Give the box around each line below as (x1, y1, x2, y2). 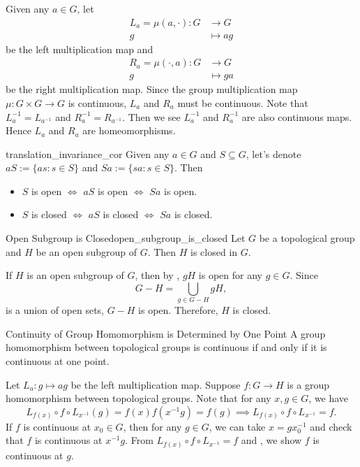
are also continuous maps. (241, 109, 352, 124)
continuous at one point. (6, 353, 110, 368)
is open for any (198, 268, 262, 282)
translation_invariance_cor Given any (6, 146, 170, 161)
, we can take (209, 419, 266, 433)
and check (310, 419, 352, 433)
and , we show (241, 433, 302, 447)
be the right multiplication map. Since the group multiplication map (6, 82, 298, 96)
